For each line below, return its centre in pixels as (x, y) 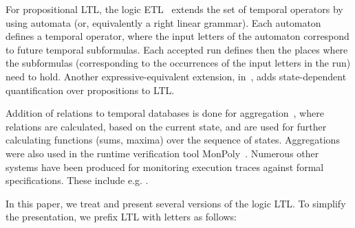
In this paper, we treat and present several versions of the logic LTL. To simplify (176, 203)
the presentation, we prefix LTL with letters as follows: (121, 217)
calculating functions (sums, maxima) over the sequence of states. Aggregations (173, 140)
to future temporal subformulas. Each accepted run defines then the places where (177, 49)
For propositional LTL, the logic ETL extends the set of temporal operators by (174, 9)
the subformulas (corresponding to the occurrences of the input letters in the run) (178, 63)
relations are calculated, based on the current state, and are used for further (166, 126)
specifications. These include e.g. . (77, 180)
